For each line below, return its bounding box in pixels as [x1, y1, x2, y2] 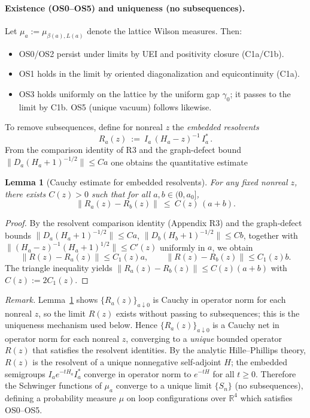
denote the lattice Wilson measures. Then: [87, 24, 242, 37]
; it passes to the [230, 87, 291, 100]
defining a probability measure [5, 391, 117, 404]
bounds [5, 228, 32, 241]
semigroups [5, 367, 45, 380]
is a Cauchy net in [212, 318, 279, 331]
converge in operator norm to [84, 367, 192, 380]
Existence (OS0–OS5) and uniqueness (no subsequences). [5, 1, 245, 14]
